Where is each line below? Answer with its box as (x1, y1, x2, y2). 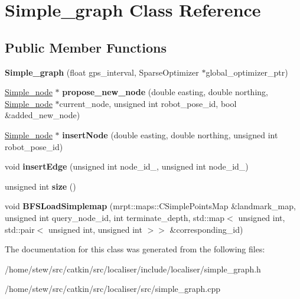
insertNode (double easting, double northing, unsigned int (62, 128, 278, 141)
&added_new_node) (5, 109, 80, 121)
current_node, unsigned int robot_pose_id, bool (59, 97, 237, 109)
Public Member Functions (5, 38, 167, 56)
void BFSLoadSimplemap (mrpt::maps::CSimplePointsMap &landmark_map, (5, 200, 296, 212)
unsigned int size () (5, 180, 76, 192)
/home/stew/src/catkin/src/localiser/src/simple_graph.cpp (5, 282, 221, 295)
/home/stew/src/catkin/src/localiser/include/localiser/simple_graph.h (5, 262, 261, 275)
